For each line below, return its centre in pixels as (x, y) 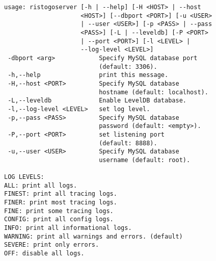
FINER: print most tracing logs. (61, 203)
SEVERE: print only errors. (52, 245)
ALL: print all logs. (41, 185)
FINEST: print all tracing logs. (61, 194)
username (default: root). (145, 160)
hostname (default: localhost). (154, 92)
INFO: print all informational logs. (68, 228)
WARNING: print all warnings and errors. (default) (93, 236)
